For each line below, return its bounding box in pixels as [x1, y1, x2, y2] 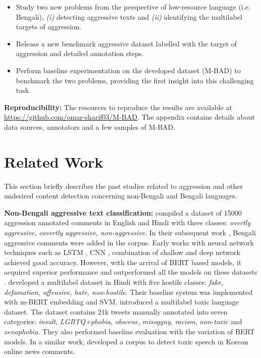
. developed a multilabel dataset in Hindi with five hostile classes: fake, [4, 277, 224, 287]
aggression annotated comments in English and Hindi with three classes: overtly [4, 217, 251, 228]
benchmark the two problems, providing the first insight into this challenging [16, 75, 254, 85]
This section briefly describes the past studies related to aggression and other [4, 180, 243, 191]
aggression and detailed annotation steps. [16, 48, 144, 59]
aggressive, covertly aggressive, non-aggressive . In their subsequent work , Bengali [4, 227, 256, 238]
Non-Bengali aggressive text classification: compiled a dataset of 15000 [4, 207, 242, 218]
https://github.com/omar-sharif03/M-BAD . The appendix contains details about [4, 112, 255, 122]
